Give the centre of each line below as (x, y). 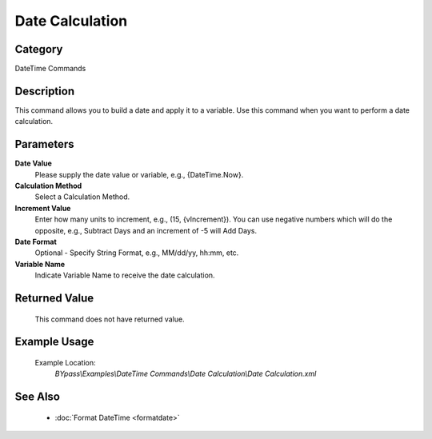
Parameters (44, 144)
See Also (37, 397)
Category (39, 49)
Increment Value (43, 208)
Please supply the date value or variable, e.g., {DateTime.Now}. (139, 174)
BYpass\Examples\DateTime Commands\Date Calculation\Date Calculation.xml (186, 374)
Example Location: (65, 362)
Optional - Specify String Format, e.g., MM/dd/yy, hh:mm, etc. (137, 253)
